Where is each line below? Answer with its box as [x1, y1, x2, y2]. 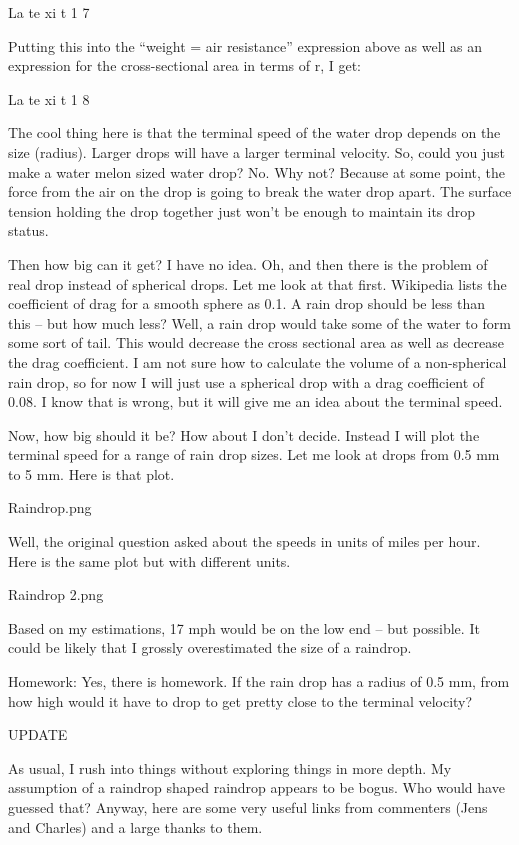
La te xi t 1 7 [8, 2, 90, 22]
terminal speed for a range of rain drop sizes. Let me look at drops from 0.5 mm [8, 444, 500, 465]
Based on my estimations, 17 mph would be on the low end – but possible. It [8, 617, 480, 638]
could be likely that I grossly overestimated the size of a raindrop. [8, 637, 412, 658]
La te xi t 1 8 [8, 88, 90, 109]
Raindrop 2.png [8, 584, 104, 605]
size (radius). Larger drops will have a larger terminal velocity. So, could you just [8, 141, 506, 162]
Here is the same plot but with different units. [8, 550, 291, 571]
